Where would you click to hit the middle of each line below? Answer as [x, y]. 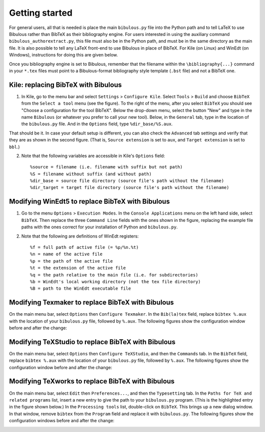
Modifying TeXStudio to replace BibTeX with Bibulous [92, 342]
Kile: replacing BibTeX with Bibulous [66, 85]
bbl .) [14, 147]
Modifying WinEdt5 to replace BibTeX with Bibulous [90, 202]
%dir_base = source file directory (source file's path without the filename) [127, 181]
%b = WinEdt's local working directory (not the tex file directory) [116, 282]
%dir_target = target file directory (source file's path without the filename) [130, 188]
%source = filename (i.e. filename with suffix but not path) [106, 167]
